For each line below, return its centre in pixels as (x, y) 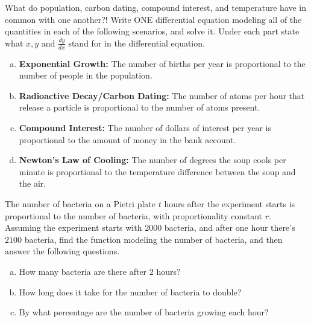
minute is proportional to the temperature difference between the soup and (157, 171)
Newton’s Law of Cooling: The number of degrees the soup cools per (152, 160)
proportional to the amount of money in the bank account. (127, 139)
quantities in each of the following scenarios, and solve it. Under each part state (152, 31)
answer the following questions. (62, 251)
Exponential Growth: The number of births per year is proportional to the (162, 63)
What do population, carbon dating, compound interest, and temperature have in (156, 7)
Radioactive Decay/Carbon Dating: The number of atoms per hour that (162, 95)
